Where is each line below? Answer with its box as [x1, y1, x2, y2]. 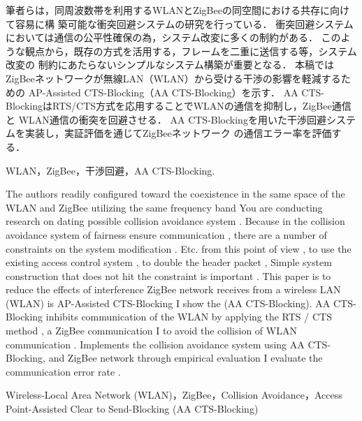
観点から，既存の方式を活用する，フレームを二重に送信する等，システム [24, 43, 357, 58]
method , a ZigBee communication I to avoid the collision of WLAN [6, 323, 297, 338]
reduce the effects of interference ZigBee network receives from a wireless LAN [6, 282, 341, 297]
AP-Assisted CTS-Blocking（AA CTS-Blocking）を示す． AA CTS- [28, 84, 324, 99]
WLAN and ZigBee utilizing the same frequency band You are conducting [6, 200, 323, 214]
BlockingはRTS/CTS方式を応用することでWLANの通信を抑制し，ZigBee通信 [6, 98, 352, 113]
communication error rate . [6, 364, 121, 378]
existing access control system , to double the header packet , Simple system [6, 255, 332, 269]
